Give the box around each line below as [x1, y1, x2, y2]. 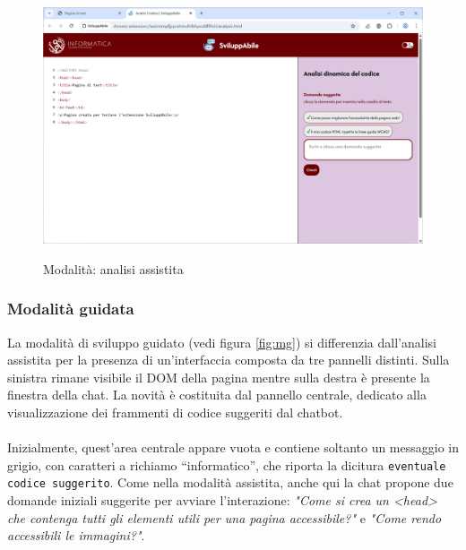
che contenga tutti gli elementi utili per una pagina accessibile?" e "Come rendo [7, 508, 442, 527]
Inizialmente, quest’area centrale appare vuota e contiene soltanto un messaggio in [7, 438, 459, 457]
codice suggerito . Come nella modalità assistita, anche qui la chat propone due [7, 473, 453, 492]
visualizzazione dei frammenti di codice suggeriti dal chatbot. [7, 402, 343, 421]
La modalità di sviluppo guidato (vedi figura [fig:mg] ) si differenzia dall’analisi [7, 332, 436, 351]
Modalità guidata [7, 297, 134, 320]
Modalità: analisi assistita [43, 259, 184, 278]
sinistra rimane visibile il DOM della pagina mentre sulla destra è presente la [7, 367, 430, 386]
